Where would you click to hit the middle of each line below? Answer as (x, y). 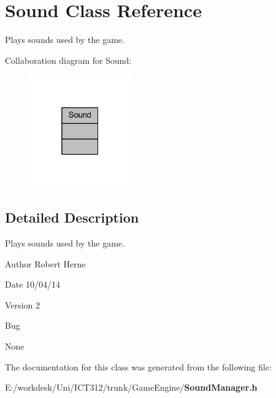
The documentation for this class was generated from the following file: (138, 366)
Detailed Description (72, 217)
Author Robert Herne (45, 263)
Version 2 (22, 304)
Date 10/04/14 (33, 284)
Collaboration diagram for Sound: (68, 60)
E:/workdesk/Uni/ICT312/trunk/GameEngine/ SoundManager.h (131, 387)
